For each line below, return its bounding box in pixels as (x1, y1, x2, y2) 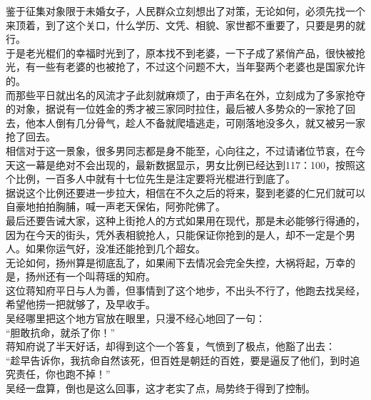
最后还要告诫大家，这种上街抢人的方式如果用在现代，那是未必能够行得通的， (6, 212, 365, 227)
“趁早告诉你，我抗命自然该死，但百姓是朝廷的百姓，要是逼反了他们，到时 (6, 352, 350, 367)
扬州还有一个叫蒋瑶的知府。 (25, 269, 156, 284)
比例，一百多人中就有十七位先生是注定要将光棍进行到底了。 (15, 171, 295, 186)
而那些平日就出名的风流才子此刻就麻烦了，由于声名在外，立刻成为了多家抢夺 (6, 87, 365, 102)
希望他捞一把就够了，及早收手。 (6, 297, 156, 312)
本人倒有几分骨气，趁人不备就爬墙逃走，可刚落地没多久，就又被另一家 (35, 115, 365, 130)
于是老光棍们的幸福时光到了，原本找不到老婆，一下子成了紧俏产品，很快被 (6, 45, 355, 60)
